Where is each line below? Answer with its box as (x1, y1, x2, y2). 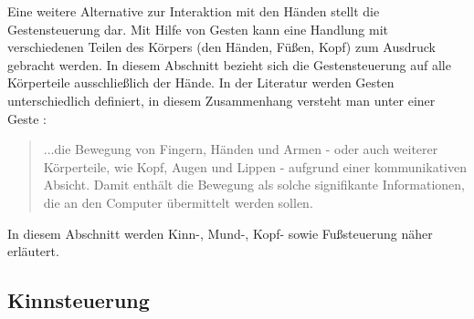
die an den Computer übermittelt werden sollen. (43, 192, 313, 211)
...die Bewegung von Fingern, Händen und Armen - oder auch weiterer (43, 139, 438, 159)
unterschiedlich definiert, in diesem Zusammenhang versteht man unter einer (7, 90, 436, 109)
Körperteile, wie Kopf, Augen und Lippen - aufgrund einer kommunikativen (43, 157, 467, 176)
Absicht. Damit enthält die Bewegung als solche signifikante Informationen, (43, 175, 465, 194)
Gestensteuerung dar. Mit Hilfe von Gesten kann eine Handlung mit (7, 19, 389, 38)
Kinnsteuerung (7, 286, 150, 314)
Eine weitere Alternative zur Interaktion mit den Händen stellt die (7, 2, 380, 20)
